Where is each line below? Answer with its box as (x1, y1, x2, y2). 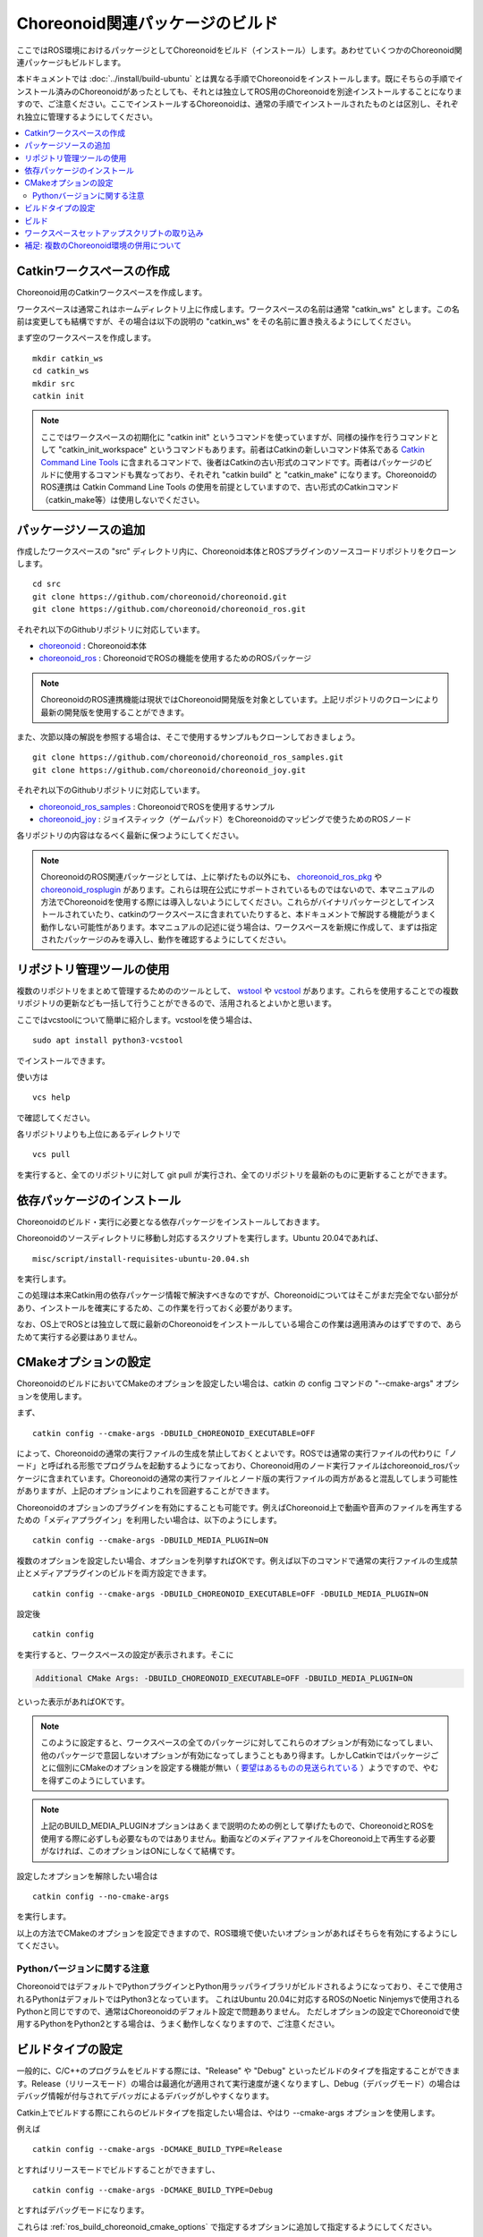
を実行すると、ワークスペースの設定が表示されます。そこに (16, 1649, 234, 1660)
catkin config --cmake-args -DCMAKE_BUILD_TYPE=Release (32, 2144, 283, 2155)
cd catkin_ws (32, 366, 89, 376)
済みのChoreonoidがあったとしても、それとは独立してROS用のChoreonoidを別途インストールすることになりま (55, 86, 462, 97)
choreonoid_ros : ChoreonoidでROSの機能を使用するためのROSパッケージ (38, 653, 312, 664)
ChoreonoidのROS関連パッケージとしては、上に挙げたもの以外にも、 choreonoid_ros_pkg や (40, 872, 383, 882)
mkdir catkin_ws (32, 353, 104, 363)
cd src (32, 579, 62, 590)
